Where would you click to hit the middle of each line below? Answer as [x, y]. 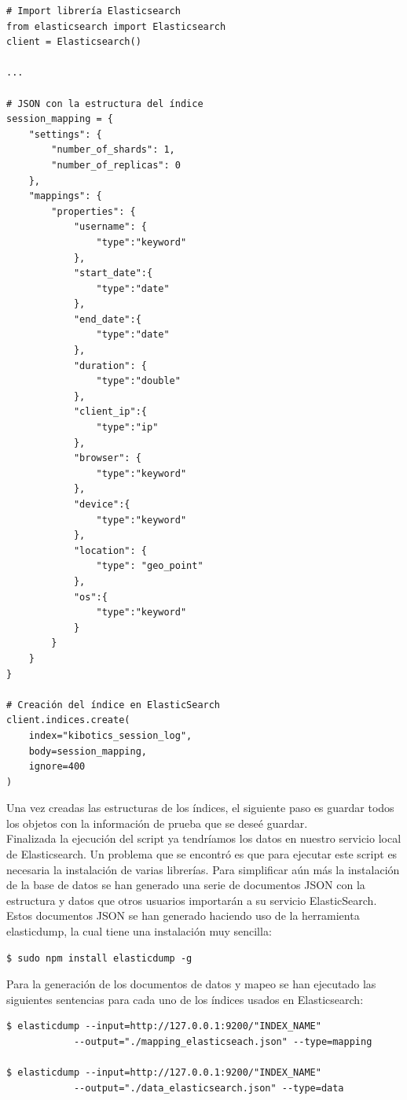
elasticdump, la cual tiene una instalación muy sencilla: [139, 931]
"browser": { [107, 458]
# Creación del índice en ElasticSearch [114, 705]
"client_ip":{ [110, 412]
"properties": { [93, 211]
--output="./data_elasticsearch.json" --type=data [209, 1088]
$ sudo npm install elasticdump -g [99, 958]
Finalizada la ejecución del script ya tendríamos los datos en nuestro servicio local [204, 838]
